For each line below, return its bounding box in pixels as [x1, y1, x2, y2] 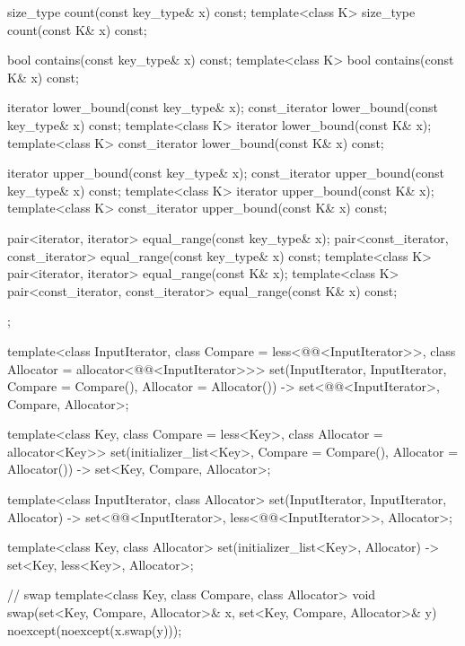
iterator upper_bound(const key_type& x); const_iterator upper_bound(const [7, 163, 445, 182]
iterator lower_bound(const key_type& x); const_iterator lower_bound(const [7, 98, 439, 117]
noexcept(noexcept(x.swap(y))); [7, 620, 182, 639]
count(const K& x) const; [7, 20, 147, 39]
